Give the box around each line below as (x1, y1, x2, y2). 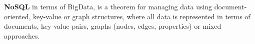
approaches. (4, 30, 40, 41)
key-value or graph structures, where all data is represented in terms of (32, 11, 250, 21)
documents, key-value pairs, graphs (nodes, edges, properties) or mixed (4, 21, 221, 31)
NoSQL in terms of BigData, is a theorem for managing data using (4, 1, 212, 11)
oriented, (4, 11, 31, 21)
